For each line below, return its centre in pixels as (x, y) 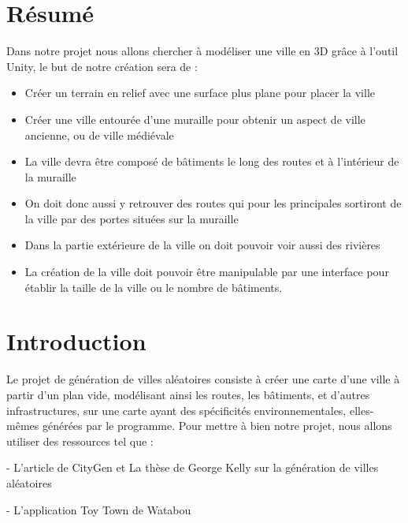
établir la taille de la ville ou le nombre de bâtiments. (154, 287)
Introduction (76, 341)
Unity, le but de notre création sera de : (102, 66)
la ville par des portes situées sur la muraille (132, 218)
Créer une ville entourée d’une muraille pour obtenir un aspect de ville (195, 119)
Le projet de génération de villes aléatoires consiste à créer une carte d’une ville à (203, 379)
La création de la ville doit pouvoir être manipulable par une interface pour (207, 272)
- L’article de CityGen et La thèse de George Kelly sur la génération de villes (193, 467)
